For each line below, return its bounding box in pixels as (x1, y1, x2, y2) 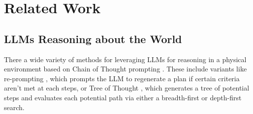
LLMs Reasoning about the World (4, 31, 182, 46)
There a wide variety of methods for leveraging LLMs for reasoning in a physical (4, 54, 247, 64)
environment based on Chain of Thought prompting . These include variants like (4, 64, 247, 74)
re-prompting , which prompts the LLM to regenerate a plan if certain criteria (4, 73, 240, 83)
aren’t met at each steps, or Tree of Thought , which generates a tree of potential (4, 83, 250, 93)
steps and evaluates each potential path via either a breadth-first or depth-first (4, 92, 242, 102)
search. (4, 102, 25, 112)
